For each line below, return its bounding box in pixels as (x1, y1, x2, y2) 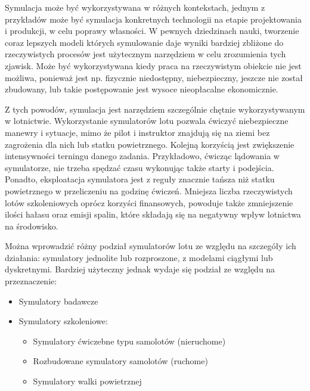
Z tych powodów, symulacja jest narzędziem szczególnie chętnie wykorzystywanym (5, 103, 305, 115)
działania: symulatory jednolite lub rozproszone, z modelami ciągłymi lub (5, 251, 273, 263)
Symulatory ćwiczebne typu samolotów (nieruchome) (33, 334, 226, 347)
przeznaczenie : (5, 275, 57, 287)
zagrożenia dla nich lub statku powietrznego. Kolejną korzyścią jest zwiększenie (5, 138, 294, 150)
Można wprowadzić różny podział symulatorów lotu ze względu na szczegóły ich (5, 240, 296, 252)
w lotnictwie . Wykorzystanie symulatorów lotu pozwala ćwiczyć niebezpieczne (5, 114, 289, 127)
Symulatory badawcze (18, 294, 98, 307)
